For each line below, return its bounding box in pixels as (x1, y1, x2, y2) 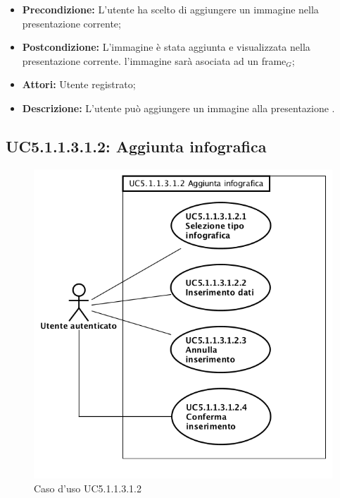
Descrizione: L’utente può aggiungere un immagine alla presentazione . (22, 100, 335, 115)
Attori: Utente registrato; (22, 77, 136, 92)
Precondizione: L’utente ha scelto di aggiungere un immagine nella (22, 2, 319, 16)
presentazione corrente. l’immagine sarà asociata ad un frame (22, 53, 287, 68)
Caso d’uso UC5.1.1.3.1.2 (34, 480, 141, 495)
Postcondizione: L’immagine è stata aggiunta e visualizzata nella (22, 40, 310, 54)
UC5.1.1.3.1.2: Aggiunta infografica (6, 135, 267, 157)
